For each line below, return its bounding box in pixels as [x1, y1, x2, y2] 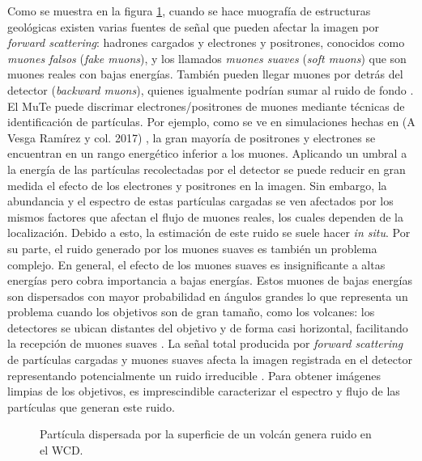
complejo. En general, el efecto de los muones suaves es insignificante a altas [7, 256, 386, 273]
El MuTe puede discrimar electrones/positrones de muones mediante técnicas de [7, 97, 405, 114]
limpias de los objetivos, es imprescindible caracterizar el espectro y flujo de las [7, 383, 400, 400]
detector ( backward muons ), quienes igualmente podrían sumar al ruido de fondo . [7, 81, 414, 98]
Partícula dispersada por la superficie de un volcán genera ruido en [40, 425, 372, 442]
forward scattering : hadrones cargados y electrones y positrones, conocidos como [7, 34, 405, 51]
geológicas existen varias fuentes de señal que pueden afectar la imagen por [7, 18, 379, 35]
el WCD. [40, 442, 83, 459]
